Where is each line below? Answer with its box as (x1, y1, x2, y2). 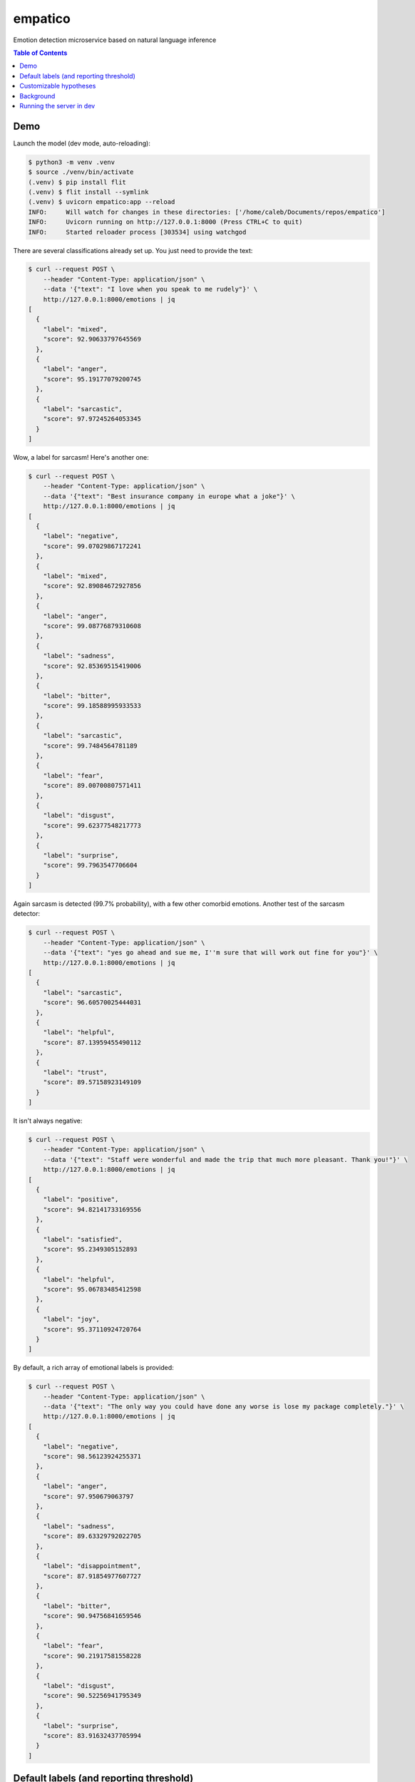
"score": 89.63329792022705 (43, 1533, 142, 1540)
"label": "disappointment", (43, 1562, 142, 1570)
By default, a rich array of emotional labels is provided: (13, 1364, 174, 1372)
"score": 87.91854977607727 (43, 1572, 142, 1580)
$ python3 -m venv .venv (28, 158, 116, 166)
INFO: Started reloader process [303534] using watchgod (28, 228, 247, 236)
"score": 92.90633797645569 (43, 335, 142, 344)
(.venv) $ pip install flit (28, 178, 126, 186)
